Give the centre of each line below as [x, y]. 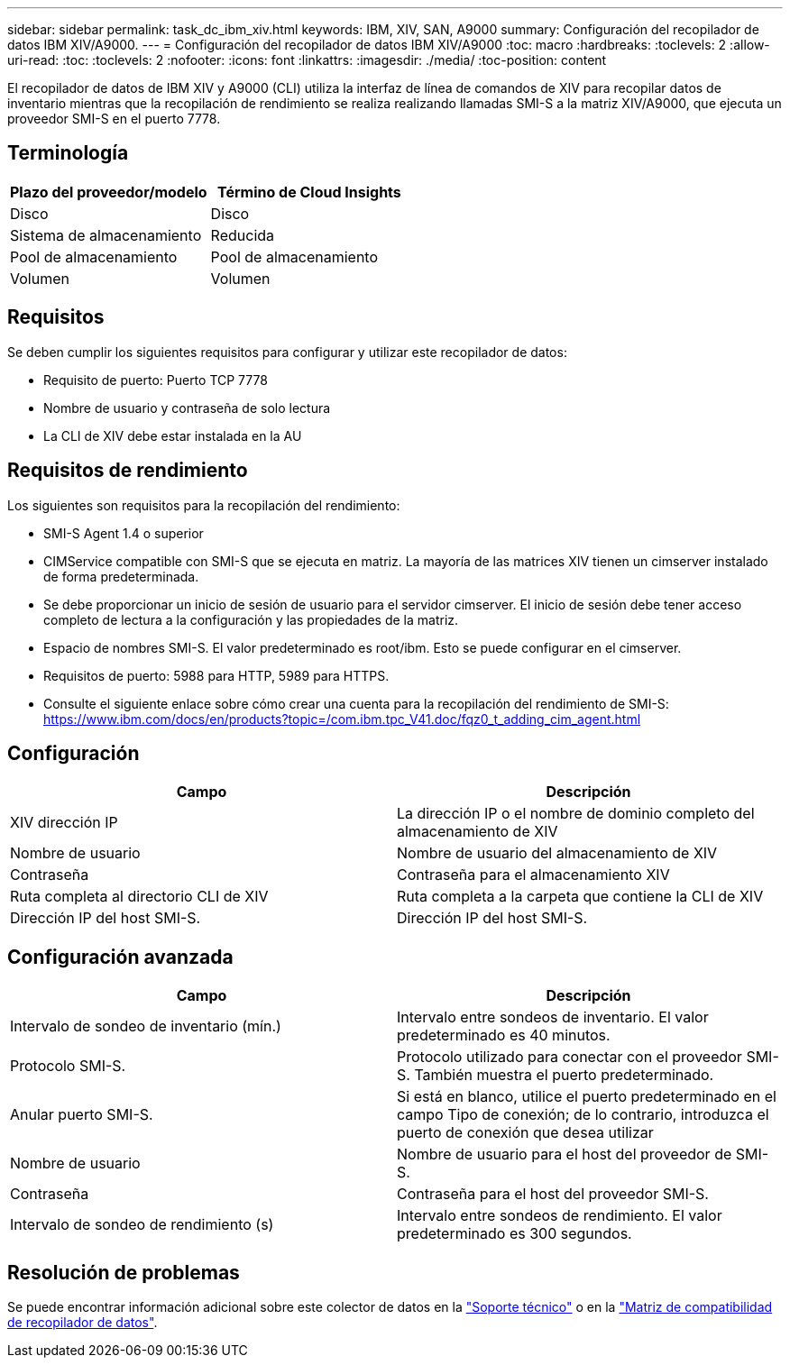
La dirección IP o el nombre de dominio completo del [576, 814]
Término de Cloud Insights [309, 192]
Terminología [68, 153]
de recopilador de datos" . [83, 1323]
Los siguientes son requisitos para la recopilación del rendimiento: [204, 505]
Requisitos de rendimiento [128, 471]
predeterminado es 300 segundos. [514, 1234]
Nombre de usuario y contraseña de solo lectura [187, 408]
